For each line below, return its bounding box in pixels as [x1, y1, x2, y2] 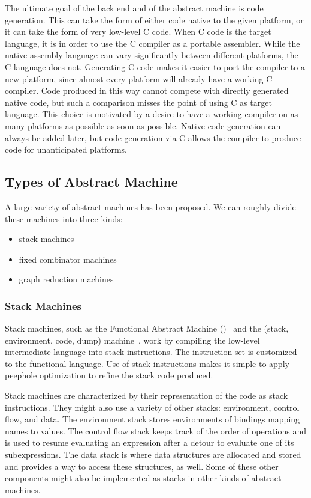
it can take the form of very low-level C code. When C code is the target [5, 25, 271, 38]
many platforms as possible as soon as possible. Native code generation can [5, 119, 281, 132]
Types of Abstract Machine [5, 172, 178, 191]
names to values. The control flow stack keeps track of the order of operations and [5, 424, 306, 437]
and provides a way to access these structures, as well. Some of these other [5, 460, 279, 472]
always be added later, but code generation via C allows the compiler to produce [5, 131, 301, 144]
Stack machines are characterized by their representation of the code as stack [5, 389, 288, 402]
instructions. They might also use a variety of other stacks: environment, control [5, 401, 300, 413]
